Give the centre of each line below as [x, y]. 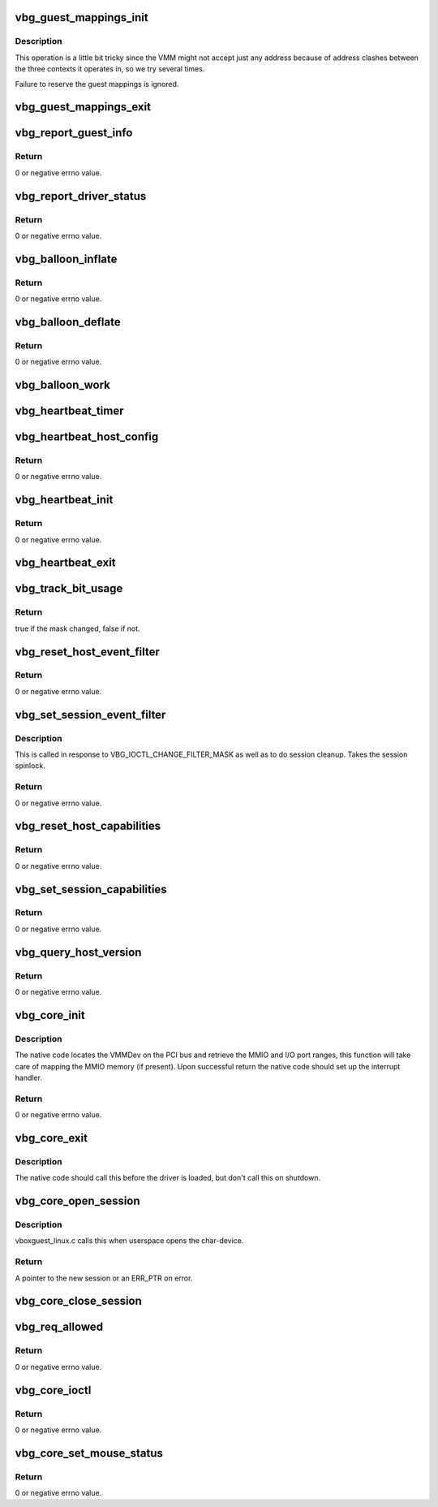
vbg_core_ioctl [53, 1390]
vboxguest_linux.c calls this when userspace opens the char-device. [129, 1241]
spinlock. [30, 766]
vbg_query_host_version [78, 952]
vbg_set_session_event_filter [90, 715]
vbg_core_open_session [78, 1201]
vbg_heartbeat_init [64, 500]
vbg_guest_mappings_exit [83, 107]
